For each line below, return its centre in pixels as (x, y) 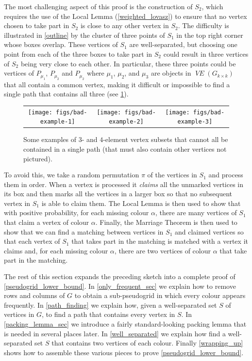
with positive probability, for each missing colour (76, 212)
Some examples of (50, 139)
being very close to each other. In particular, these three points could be (128, 63)
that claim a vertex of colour (47, 222)
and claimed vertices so (209, 231)
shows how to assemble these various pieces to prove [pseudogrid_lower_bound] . (124, 352)
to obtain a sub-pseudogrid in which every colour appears (160, 295)
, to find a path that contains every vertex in (109, 314)
